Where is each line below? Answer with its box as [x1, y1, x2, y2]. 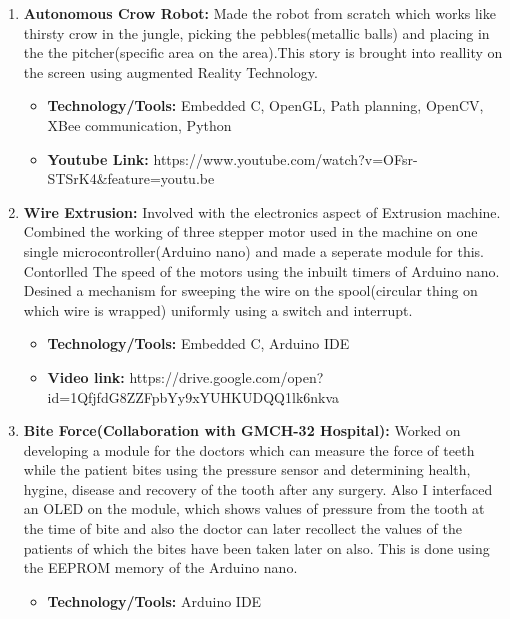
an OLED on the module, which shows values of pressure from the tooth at [23, 498, 485, 519]
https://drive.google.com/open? [129, 366, 324, 387]
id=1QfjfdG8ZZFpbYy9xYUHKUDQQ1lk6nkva [47, 386, 340, 407]
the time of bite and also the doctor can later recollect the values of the [23, 518, 462, 539]
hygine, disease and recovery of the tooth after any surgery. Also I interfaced [23, 478, 493, 499]
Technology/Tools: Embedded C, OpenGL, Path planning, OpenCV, [47, 95, 484, 116]
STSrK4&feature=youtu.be [47, 168, 215, 189]
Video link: [47, 366, 125, 387]
